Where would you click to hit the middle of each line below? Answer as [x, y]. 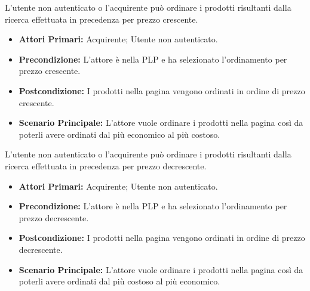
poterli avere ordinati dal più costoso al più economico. [119, 281]
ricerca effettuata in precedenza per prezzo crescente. [102, 19]
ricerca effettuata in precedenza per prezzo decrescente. [106, 165]
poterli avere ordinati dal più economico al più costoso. [119, 134]
